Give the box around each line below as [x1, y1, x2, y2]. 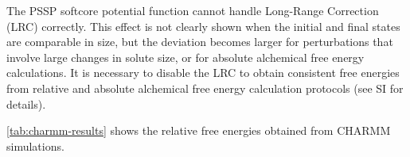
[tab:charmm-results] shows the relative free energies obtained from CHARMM [6, 122, 391, 139]
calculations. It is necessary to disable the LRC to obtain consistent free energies [6, 64, 400, 81]
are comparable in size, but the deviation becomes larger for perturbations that [6, 33, 393, 50]
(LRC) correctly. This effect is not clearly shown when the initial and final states [6, 17, 400, 34]
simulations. [6, 137, 64, 154]
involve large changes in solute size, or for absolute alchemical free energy [6, 48, 365, 65]
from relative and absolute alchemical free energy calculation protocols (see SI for [6, 79, 404, 96]
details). [6, 95, 46, 112]
